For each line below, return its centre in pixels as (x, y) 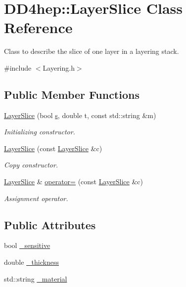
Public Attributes (50, 225)
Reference (38, 27)
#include (18, 67)
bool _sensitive (27, 245)
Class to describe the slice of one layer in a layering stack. (92, 51)
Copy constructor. (31, 165)
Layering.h (59, 67)
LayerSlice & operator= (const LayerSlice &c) (74, 182)
